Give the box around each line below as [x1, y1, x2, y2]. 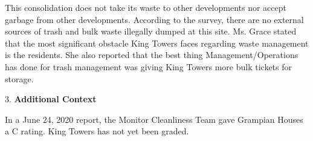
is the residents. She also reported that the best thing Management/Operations [5, 48, 298, 61]
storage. [5, 72, 34, 85]
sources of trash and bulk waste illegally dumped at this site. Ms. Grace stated [5, 25, 297, 38]
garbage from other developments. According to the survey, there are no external [5, 13, 304, 25]
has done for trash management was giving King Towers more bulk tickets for [5, 60, 292, 73]
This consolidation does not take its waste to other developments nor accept [5, 1, 286, 13]
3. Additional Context [5, 93, 97, 105]
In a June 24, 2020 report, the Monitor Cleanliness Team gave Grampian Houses [5, 113, 303, 125]
